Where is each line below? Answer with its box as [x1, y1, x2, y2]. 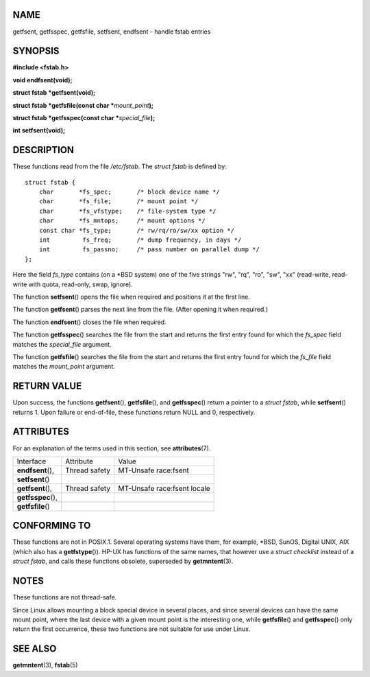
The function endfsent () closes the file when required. [12, 318, 167, 326]
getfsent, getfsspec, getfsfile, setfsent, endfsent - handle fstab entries [12, 27, 211, 36]
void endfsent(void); [12, 76, 73, 84]
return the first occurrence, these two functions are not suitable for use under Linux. [12, 625, 251, 633]
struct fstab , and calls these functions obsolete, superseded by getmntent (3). [12, 557, 234, 566]
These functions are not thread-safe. [12, 593, 117, 601]
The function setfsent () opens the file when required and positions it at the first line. [12, 292, 250, 301]
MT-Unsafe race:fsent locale [118, 483, 210, 493]
